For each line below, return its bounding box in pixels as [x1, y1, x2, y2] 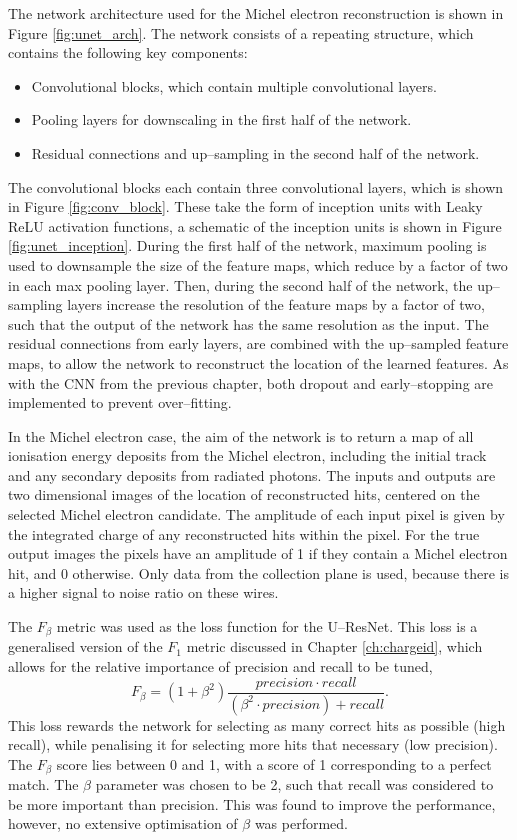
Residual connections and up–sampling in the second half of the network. [31, 142, 480, 163]
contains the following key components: [8, 42, 248, 63]
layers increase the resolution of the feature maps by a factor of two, [67, 294, 485, 315]
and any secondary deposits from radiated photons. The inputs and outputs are [8, 464, 496, 485]
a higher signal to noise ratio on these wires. [8, 582, 279, 603]
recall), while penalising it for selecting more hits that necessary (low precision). [8, 734, 498, 755]
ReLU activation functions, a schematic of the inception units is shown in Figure [8, 215, 502, 236]
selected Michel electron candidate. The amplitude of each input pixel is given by [8, 504, 505, 525]
